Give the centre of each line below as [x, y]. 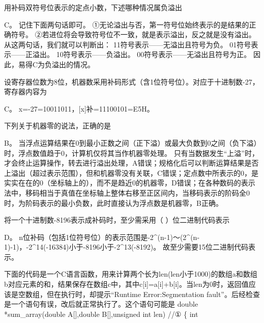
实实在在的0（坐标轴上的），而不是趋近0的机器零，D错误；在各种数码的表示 [130, 183]
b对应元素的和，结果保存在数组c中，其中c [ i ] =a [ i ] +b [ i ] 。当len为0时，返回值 [126, 284]
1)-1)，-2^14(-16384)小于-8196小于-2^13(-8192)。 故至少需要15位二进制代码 [126, 247]
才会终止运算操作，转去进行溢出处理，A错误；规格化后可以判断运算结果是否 [131, 163]
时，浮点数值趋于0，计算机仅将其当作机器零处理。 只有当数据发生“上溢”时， [131, 153]
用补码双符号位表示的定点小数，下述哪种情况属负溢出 [93, 7]
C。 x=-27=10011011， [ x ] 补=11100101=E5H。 [79, 108]
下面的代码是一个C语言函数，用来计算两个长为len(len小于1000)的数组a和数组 [131, 274]
